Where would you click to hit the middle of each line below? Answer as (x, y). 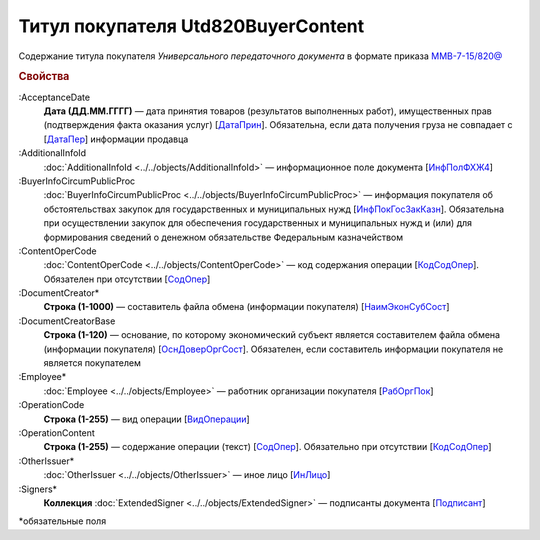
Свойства (44, 77)
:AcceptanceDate (54, 97)
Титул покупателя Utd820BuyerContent (191, 26)
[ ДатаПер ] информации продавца (116, 139)
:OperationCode (51, 405)
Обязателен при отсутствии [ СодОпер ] (127, 279)
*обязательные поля (62, 521)
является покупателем (92, 363)
